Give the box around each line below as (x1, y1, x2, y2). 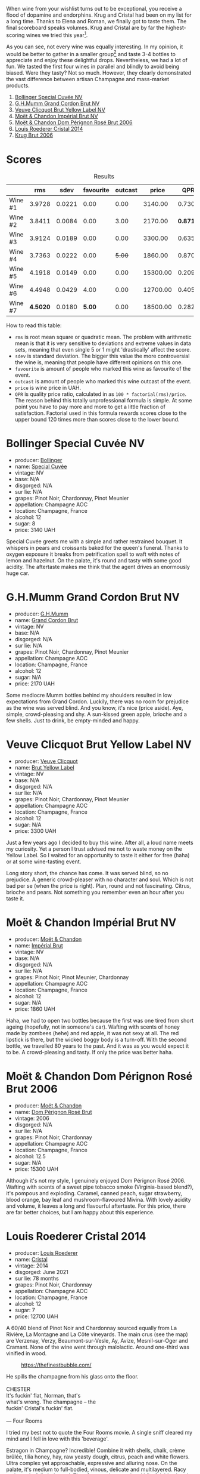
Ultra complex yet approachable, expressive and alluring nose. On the (6, 1459, 177, 1466)
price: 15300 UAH (14, 1165, 58, 1173)
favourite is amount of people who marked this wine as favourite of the (14, 365, 191, 373)
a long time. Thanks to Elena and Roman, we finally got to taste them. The (6, 18, 187, 24)
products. (6, 82, 30, 89)
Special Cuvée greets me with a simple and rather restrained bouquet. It (6, 538, 183, 545)
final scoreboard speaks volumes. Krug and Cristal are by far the (6, 24, 165, 31)
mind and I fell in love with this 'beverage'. (6, 1435, 109, 1442)
